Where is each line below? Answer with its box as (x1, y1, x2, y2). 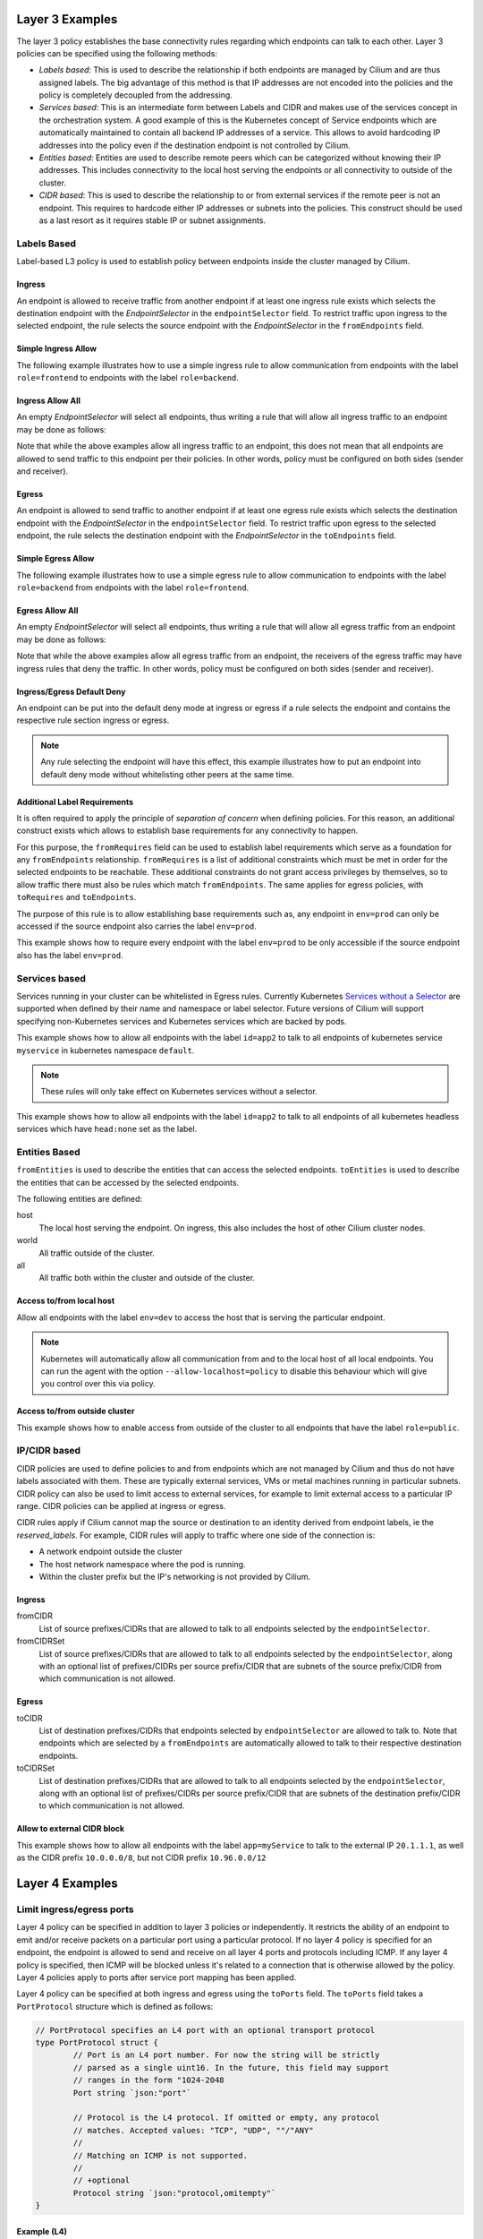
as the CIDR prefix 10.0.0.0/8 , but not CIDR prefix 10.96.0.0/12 (16, 1852, 267, 1863)
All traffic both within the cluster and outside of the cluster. (38, 1273, 255, 1283)
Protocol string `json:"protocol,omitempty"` (72, 2188, 276, 2198)
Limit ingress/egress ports (16, 1903, 134, 1916)
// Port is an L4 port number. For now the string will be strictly (72, 2050, 380, 2060)
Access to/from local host (16, 1295, 115, 1307)
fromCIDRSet (16, 1635, 65, 1647)
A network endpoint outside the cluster (38, 1546, 183, 1557)
